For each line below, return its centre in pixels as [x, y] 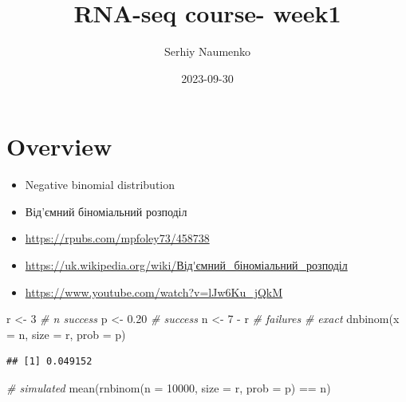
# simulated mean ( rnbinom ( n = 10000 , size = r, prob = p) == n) [169, 388]
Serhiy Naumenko [207, 51]
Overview [59, 146]
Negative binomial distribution [100, 185]
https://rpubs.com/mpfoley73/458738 [117, 238]
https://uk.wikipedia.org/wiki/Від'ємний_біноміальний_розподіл [186, 265]
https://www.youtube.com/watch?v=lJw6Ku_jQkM [154, 292]
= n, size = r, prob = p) [66, 334]
